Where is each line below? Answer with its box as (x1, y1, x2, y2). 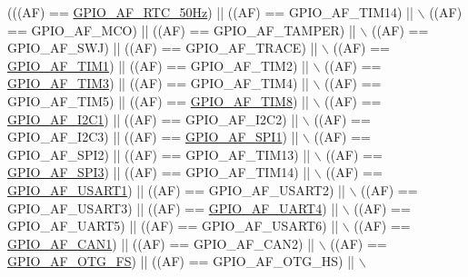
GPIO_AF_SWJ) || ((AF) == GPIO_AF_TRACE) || (7, 38, 318, 57)
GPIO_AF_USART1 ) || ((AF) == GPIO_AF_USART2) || (7, 180, 345, 199)
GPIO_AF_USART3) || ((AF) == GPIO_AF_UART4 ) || (7, 198, 339, 217)
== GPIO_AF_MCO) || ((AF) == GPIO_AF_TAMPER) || (7, 20, 356, 39)
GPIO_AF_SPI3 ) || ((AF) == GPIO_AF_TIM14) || (7, 163, 311, 182)
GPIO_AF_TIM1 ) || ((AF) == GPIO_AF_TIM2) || (7, 55, 309, 74)
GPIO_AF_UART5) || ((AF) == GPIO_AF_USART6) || (7, 216, 339, 235)
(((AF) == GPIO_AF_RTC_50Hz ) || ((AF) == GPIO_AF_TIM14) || (7, 3, 413, 21)
